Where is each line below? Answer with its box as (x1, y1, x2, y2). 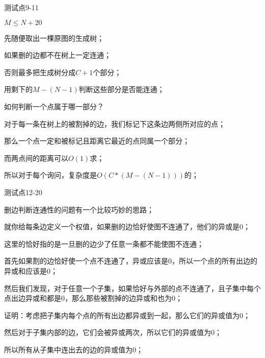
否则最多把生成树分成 (4, 66, 75, 77)
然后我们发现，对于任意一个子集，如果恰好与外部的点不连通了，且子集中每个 (4, 282, 261, 293)
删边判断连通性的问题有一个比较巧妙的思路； (4, 204, 154, 214)
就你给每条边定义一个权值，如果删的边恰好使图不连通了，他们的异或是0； (4, 221, 250, 232)
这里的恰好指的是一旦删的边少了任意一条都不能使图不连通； (4, 238, 204, 249)
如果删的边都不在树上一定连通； (4, 50, 111, 60)
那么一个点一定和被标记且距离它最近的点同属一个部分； (4, 135, 190, 146)
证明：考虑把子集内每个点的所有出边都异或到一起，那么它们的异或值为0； (4, 309, 250, 320)
